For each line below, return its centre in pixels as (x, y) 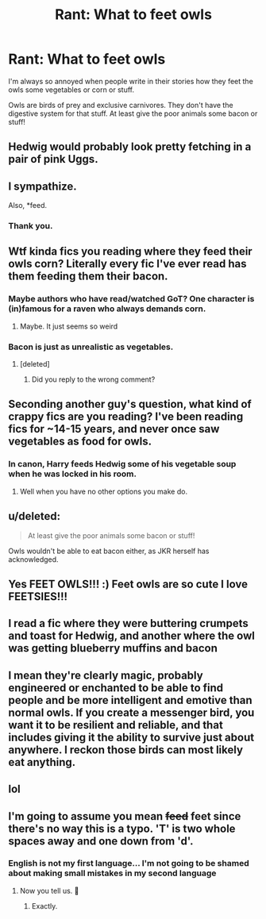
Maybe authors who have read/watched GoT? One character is (131, 299)
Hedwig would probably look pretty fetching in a (130, 147)
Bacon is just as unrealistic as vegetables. (91, 347)
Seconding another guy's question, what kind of (130, 404)
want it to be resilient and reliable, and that (116, 725)
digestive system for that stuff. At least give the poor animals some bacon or (133, 113)
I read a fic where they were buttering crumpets (128, 623)
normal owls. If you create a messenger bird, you (131, 712)
